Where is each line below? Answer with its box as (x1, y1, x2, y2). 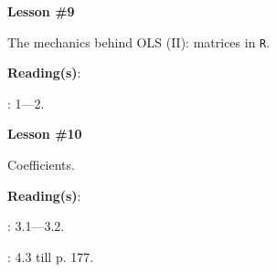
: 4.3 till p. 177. (7, 246, 94, 266)
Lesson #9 (7, 2, 75, 20)
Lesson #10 (7, 124, 82, 143)
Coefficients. (7, 155, 75, 174)
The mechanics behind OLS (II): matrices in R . (7, 32, 271, 51)
